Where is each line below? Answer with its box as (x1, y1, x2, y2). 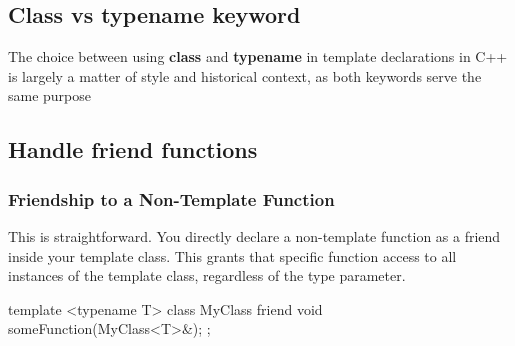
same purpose (8, 85, 92, 106)
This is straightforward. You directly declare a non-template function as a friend (8, 225, 501, 246)
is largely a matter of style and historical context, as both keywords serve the (8, 65, 482, 86)
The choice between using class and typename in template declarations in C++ (8, 46, 508, 67)
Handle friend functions (8, 134, 258, 165)
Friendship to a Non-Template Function (8, 186, 335, 211)
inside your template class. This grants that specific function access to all (8, 245, 457, 266)
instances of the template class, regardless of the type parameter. (8, 265, 406, 286)
